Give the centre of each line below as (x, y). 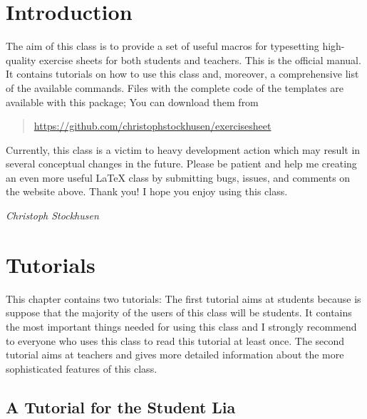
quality (21, 60)
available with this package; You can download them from (132, 102)
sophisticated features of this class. (82, 368)
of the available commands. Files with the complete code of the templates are (175, 87)
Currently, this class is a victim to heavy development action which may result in (183, 149)
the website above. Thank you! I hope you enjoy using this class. (147, 191)
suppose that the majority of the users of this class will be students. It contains (179, 312)
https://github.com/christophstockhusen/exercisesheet (153, 126)
